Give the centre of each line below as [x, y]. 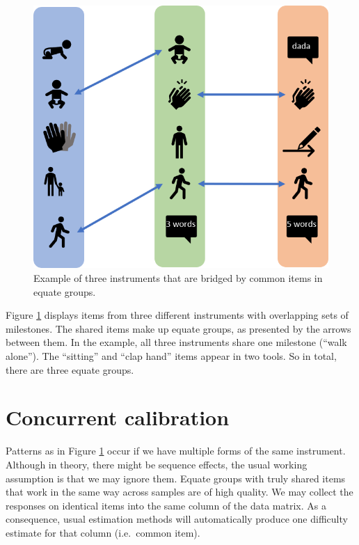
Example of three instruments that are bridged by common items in [178, 278]
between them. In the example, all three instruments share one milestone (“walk [176, 342]
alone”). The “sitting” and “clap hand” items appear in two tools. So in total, [171, 356]
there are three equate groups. [70, 369]
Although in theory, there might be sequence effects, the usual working [157, 464]
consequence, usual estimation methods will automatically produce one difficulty [177, 519]
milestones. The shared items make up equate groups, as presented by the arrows [178, 328]
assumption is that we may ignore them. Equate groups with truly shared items [176, 478]
